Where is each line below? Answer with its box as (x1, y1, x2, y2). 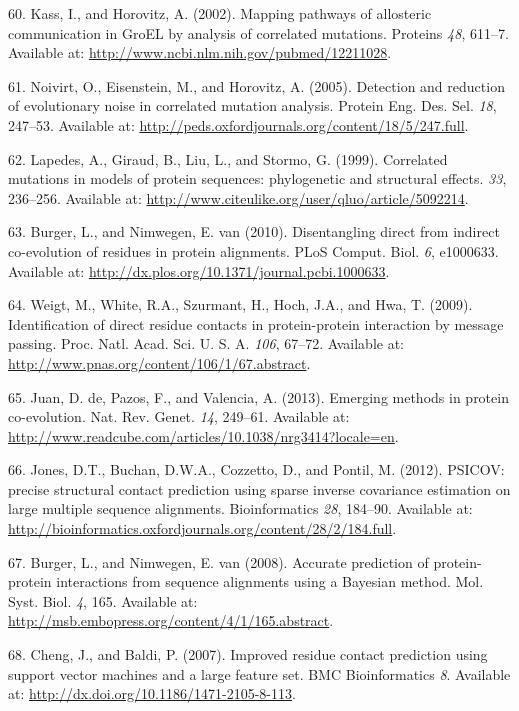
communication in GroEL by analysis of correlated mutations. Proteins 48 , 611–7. (8, 22, 509, 43)
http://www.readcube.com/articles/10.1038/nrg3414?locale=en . (8, 425, 399, 446)
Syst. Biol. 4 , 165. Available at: (8, 590, 198, 611)
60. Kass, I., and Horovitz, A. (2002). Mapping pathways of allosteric (8, 3, 432, 23)
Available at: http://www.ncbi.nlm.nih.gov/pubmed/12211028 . (8, 42, 392, 63)
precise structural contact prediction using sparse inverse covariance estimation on (8, 478, 511, 499)
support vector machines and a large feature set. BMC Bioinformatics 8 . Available (8, 663, 511, 684)
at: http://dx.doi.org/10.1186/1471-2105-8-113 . (8, 683, 296, 704)
